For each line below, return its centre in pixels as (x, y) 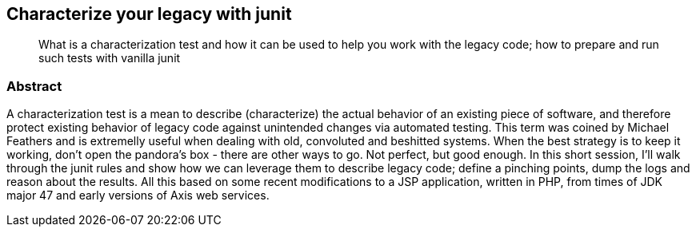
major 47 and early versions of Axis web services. (138, 195)
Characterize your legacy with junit (149, 14)
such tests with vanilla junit (110, 58)
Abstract (34, 86)
